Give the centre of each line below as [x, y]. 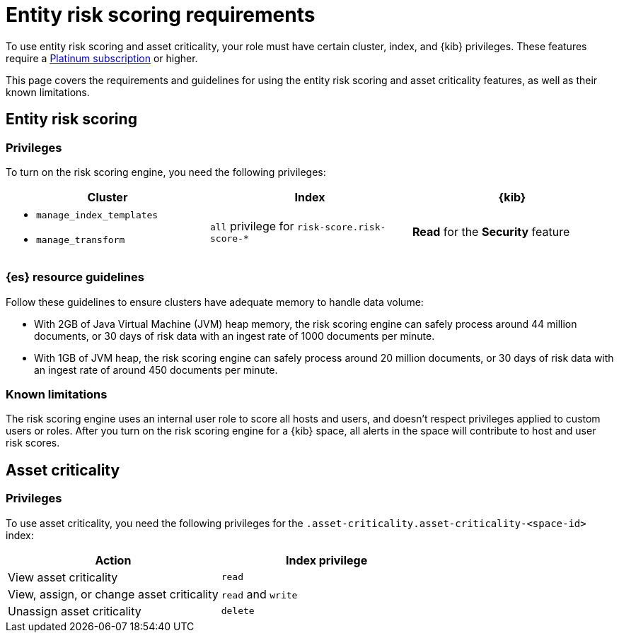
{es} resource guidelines [75, 277]
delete [238, 611]
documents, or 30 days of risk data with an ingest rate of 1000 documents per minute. [235, 336]
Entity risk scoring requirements [161, 15]
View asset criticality [63, 577]
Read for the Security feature [491, 231]
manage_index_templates [97, 215]
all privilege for [252, 226]
